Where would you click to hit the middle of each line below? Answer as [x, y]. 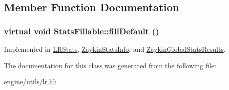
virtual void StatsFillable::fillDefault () [82, 31]
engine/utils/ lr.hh [31, 82]
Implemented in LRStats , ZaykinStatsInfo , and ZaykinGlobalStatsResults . [115, 49]
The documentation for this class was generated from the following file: [110, 65]
